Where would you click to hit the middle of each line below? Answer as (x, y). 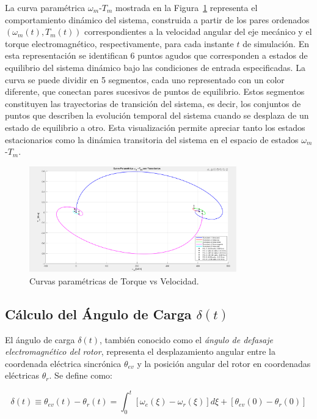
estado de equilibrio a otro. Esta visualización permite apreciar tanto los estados (155, 127)
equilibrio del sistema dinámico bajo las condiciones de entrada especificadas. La (155, 67)
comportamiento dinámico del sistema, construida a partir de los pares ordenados (157, 19)
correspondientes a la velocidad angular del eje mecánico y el (198, 32)
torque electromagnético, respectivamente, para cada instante (119, 43)
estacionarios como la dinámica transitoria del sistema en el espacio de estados (152, 139)
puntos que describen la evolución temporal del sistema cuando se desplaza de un (157, 115)
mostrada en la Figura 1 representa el (187, 7)
